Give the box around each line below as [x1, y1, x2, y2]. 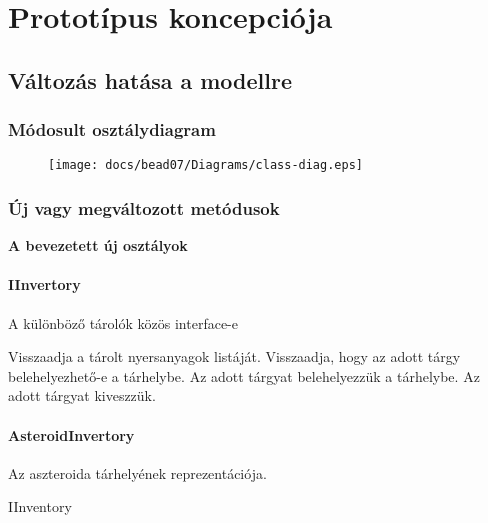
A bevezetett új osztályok [8, 235, 188, 256]
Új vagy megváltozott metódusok [8, 195, 280, 220]
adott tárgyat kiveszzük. [8, 385, 156, 406]
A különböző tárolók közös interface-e [8, 312, 238, 333]
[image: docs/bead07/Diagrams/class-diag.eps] [48, 158, 363, 173]
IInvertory [8, 274, 81, 295]
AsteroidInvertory [8, 424, 135, 445]
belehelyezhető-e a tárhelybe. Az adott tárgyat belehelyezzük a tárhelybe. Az [8, 365, 480, 386]
